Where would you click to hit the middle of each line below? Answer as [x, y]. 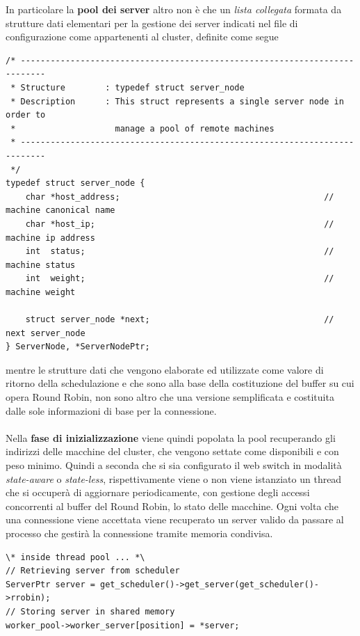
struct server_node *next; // [180, 320]
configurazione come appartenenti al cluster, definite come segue [142, 37]
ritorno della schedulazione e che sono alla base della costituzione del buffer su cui [180, 383]
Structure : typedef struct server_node [132, 87]
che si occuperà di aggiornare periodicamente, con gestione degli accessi [158, 492]
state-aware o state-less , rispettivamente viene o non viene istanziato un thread [174, 478]
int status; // [180, 252]
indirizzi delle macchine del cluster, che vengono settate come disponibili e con [172, 451]
